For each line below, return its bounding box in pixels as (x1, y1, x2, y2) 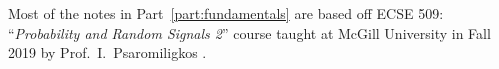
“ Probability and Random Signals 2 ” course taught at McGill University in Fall (8, 22, 491, 43)
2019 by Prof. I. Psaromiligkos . (8, 42, 207, 63)
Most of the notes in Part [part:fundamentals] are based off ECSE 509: (8, 3, 444, 23)
